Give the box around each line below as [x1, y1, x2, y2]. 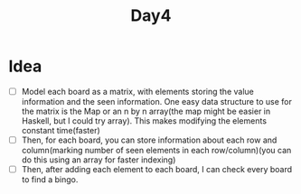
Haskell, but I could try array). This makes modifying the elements [21, 115, 268, 126]
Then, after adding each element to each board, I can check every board [21, 164, 293, 175]
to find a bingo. [21, 174, 79, 185]
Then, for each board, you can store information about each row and [21, 134, 277, 145]
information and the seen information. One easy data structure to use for [21, 97, 293, 106]
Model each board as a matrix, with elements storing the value [21, 86, 254, 97]
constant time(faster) [21, 125, 100, 135]
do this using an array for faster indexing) [21, 154, 176, 165]
